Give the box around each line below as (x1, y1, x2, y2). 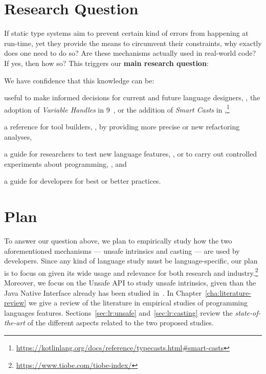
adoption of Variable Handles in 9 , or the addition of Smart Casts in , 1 (4, 102, 230, 115)
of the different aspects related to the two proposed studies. (27, 317, 214, 328)
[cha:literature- (205, 287, 251, 298)
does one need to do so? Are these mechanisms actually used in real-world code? (4, 48, 256, 58)
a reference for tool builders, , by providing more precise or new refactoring (4, 121, 240, 131)
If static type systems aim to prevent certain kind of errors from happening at (4, 28, 249, 38)
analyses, (4, 131, 32, 142)
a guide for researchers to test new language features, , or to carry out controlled (4, 148, 257, 159)
